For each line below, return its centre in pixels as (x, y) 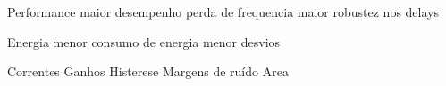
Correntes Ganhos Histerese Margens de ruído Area (148, 71)
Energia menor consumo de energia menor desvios (144, 41)
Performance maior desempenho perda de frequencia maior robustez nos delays (223, 12)
